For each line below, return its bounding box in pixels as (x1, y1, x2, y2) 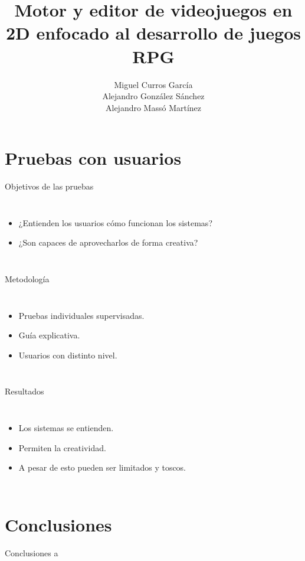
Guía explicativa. (18, 329, 80, 341)
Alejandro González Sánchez (102, 90, 205, 102)
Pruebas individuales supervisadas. (18, 309, 145, 321)
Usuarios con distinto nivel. (18, 348, 117, 361)
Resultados (5, 385, 44, 397)
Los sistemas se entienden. (18, 421, 114, 433)
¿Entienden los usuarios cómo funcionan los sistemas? (18, 216, 212, 229)
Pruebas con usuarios (5, 146, 182, 170)
